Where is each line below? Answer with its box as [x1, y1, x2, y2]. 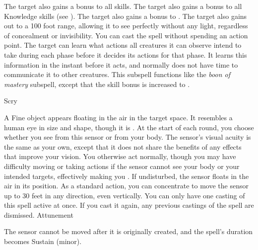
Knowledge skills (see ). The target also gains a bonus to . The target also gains [4, 10, 247, 21]
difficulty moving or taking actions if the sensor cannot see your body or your [4, 161, 240, 171]
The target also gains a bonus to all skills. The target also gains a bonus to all [4, 1, 242, 11]
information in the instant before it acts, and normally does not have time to [4, 59, 238, 70]
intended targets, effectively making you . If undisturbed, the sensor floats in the [4, 170, 249, 181]
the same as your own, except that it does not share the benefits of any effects [4, 141, 242, 152]
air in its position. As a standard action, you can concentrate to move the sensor [4, 180, 249, 191]
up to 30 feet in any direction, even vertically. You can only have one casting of [4, 190, 245, 200]
